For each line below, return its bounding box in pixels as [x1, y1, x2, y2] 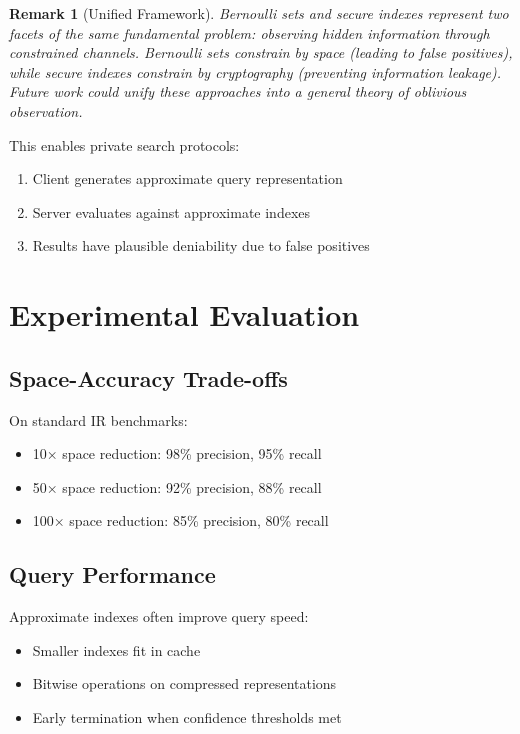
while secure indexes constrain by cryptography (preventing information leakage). [9, 61, 502, 82]
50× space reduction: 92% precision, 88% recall [32, 476, 322, 497]
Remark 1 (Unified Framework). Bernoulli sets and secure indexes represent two [9, 3, 509, 23]
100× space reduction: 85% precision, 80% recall [32, 510, 329, 531]
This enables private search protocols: [9, 134, 240, 155]
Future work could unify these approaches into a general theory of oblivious [9, 81, 467, 102]
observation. [9, 100, 83, 121]
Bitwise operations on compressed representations [32, 673, 337, 694]
